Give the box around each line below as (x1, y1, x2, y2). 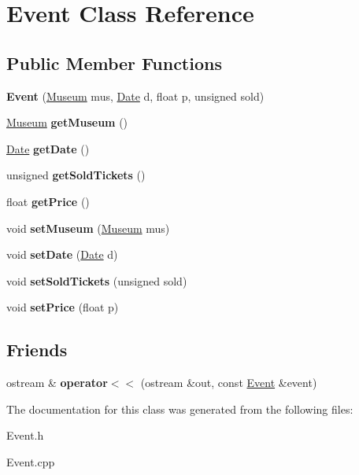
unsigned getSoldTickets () (6, 167, 146, 183)
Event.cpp (6, 453, 55, 469)
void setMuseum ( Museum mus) (6, 219, 170, 236)
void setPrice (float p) (6, 299, 119, 315)
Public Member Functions (6, 50, 222, 75)
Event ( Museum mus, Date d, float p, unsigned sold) (6, 87, 265, 104)
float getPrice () (6, 193, 90, 209)
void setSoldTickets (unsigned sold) (6, 272, 187, 289)
